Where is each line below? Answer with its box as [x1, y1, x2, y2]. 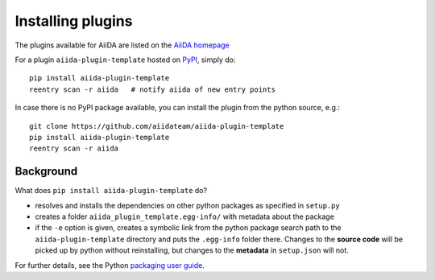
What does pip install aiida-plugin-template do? [14, 186, 208, 196]
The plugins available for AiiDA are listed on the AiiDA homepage [14, 40, 230, 50]
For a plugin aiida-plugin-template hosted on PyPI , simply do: [14, 55, 236, 64]
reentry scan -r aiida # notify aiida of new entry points [29, 84, 275, 94]
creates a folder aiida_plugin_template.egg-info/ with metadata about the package [35, 212, 334, 221]
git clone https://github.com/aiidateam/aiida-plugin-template [29, 121, 284, 130]
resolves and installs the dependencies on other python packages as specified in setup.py [35, 200, 340, 210]
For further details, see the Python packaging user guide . [14, 260, 205, 270]
